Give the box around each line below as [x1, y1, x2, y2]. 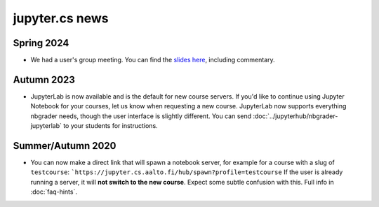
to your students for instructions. [63, 122, 158, 130]
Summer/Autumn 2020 [13, 140, 117, 152]
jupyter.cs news [13, 10, 109, 26]
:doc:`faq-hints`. [30, 187, 77, 196]
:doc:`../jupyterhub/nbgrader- [253, 112, 338, 120]
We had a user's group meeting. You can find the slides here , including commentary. [30, 56, 275, 64]
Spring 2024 [13, 37, 69, 49]
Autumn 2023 [13, 73, 75, 85]
